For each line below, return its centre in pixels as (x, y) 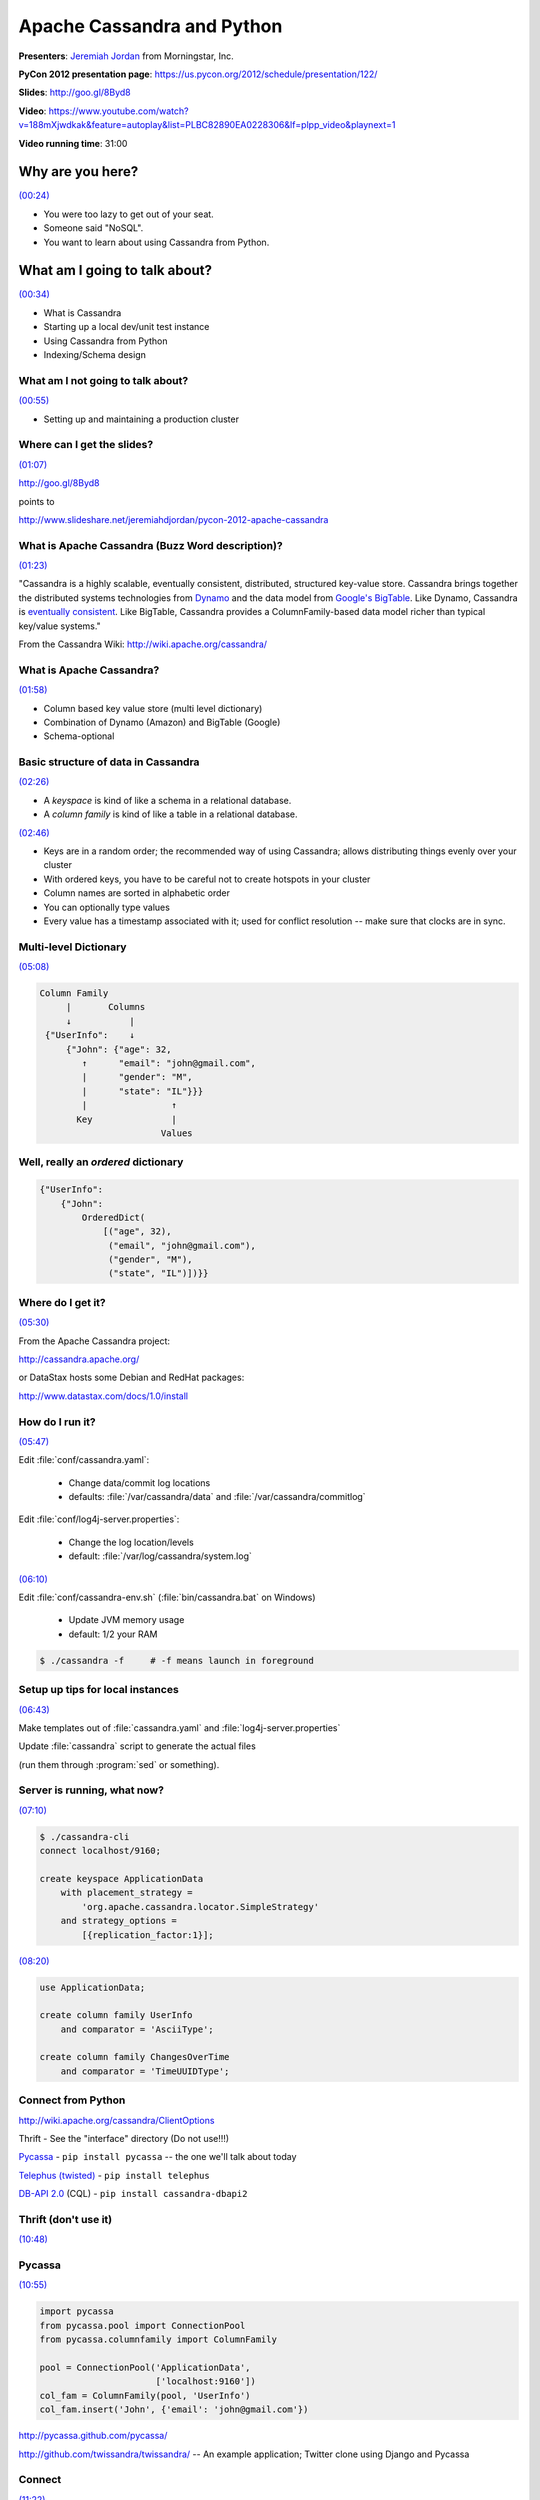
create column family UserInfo (116, 2015)
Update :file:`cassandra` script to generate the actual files (137, 1746)
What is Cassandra (82, 312)
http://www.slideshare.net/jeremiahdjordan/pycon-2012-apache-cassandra (173, 519)
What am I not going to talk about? (103, 380)
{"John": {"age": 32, (118, 1049)
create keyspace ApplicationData (121, 1878)
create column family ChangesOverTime (134, 2057)
